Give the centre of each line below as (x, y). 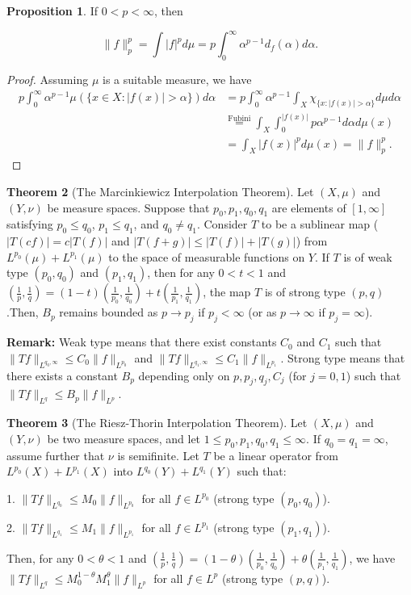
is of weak (368, 256)
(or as (262, 312)
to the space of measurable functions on (207, 256)
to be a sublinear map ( (320, 224)
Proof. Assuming (48, 79)
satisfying (30, 224)
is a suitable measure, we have (177, 79)
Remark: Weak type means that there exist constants (142, 342)
